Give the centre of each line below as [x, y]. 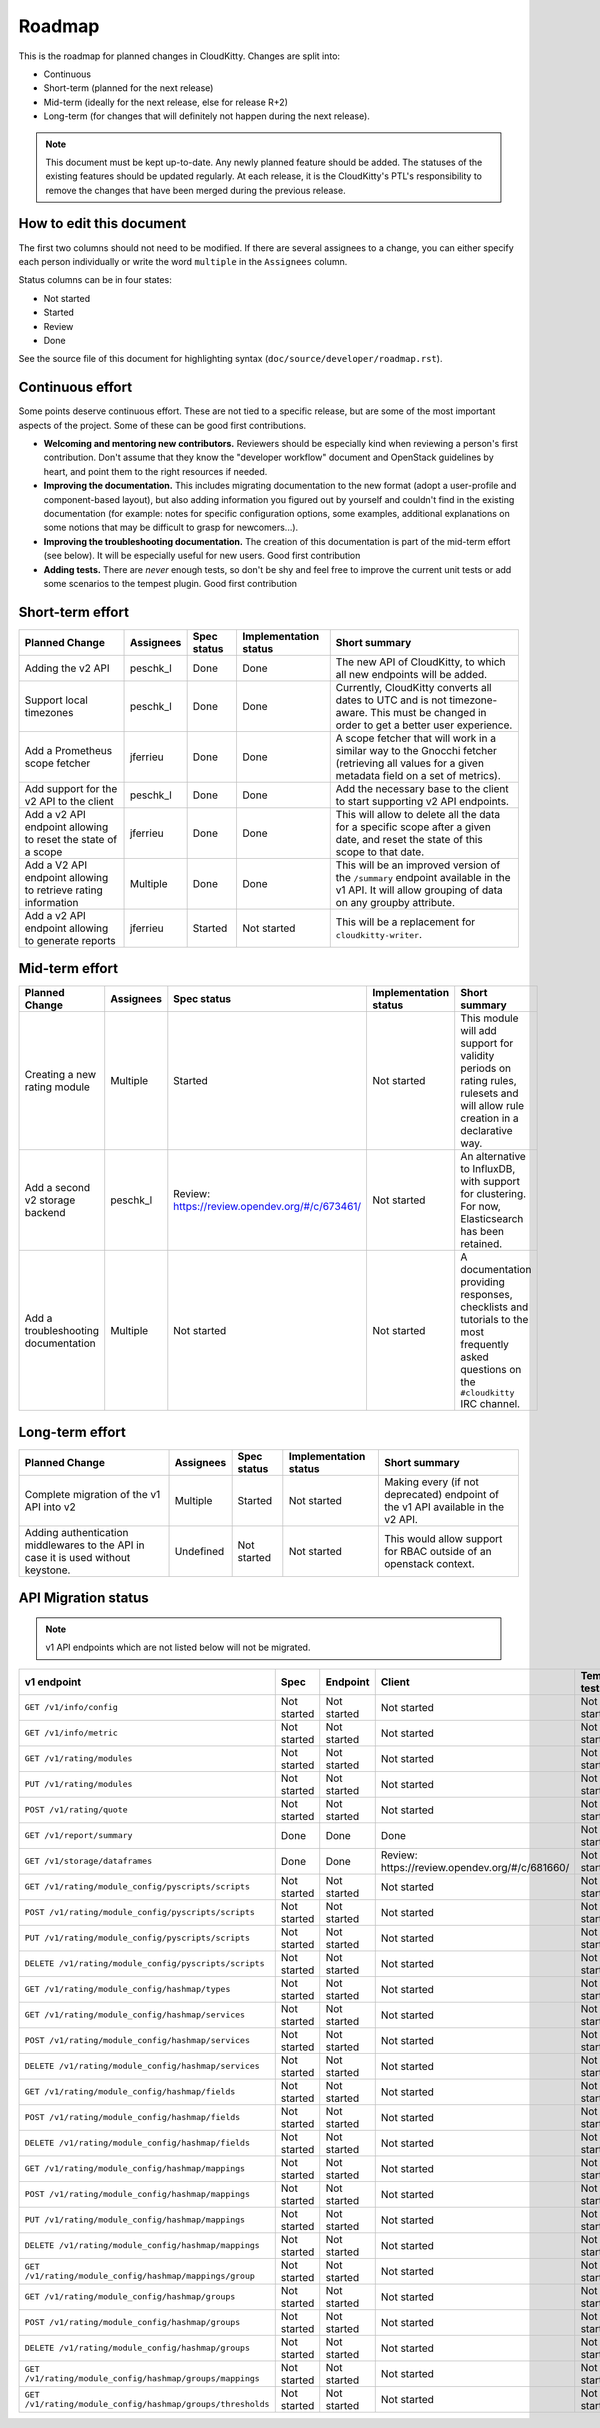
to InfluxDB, [488, 1169]
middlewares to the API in [84, 1545]
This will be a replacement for [405, 922]
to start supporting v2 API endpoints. [422, 801]
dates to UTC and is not [391, 700]
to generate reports [70, 940]
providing [482, 1282]
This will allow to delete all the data [418, 814]
